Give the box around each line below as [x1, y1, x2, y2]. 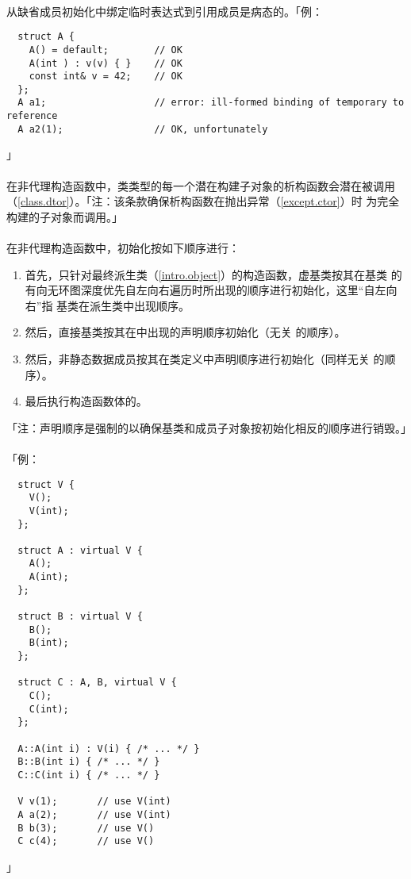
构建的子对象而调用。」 [6, 208, 123, 225]
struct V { [17, 478, 75, 490]
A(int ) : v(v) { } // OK [29, 57, 182, 69]
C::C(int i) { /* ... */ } [17, 769, 160, 781]
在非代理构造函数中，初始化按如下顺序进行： [6, 240, 240, 255]
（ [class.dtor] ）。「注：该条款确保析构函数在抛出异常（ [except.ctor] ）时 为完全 [6, 193, 400, 209]
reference [6, 110, 58, 122]
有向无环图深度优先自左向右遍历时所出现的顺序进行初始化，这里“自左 [25, 282, 386, 298]
